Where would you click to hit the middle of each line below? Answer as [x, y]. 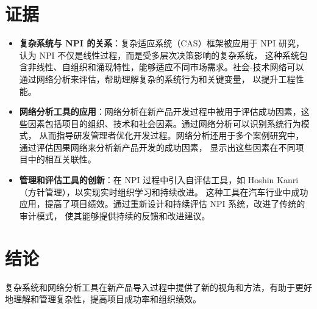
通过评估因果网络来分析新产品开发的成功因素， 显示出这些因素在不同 [157, 147]
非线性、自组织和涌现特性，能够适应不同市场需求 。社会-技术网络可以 [166, 67]
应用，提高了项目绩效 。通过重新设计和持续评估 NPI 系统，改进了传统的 [162, 204]
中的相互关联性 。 [62, 159]
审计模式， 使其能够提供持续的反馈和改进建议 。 [115, 215]
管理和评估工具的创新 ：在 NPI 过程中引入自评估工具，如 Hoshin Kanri [159, 180]
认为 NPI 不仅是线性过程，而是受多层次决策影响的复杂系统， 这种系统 [159, 55]
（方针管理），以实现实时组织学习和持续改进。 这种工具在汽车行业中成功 [164, 191]
